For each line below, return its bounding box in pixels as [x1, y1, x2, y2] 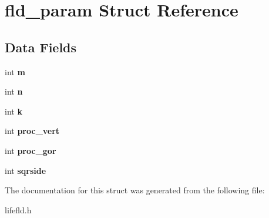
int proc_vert [5, 125, 60, 137]
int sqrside [5, 164, 46, 176]
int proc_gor [5, 144, 56, 156]
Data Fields [5, 38, 77, 56]
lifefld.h [5, 203, 32, 216]
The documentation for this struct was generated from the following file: [5, 184, 265, 196]
